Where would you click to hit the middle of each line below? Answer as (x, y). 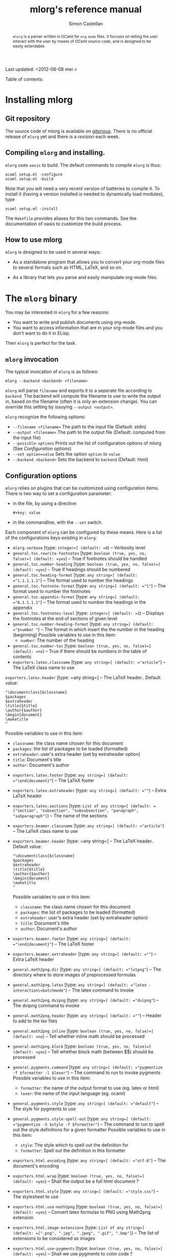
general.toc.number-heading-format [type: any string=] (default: (83, 624)
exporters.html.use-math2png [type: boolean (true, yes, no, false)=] (88, 1206)
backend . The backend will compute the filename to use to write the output (83, 396)
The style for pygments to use (44, 1109)
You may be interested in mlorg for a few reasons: (57, 312)
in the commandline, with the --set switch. (58, 522)
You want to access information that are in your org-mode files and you (88, 328)
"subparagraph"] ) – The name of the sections (60, 815)
